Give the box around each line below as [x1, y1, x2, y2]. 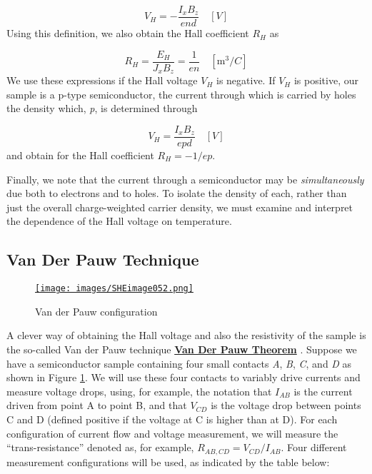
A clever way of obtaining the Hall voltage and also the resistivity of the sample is [6, 328, 366, 343]
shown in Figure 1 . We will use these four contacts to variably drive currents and [6, 370, 361, 385]
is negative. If [216, 73, 276, 88]
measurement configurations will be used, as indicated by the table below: [6, 454, 330, 469]
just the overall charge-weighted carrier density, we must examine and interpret [6, 199, 353, 214]
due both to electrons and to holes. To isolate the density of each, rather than [6, 186, 347, 201]
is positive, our [293, 73, 358, 88]
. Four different [281, 440, 347, 455]
